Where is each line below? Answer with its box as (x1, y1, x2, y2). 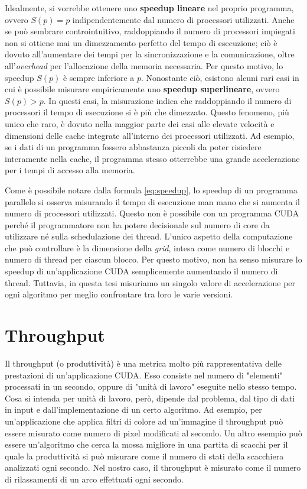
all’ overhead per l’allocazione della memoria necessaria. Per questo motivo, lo (5, 59, 283, 72)
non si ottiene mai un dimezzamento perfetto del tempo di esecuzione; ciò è (5, 36, 277, 48)
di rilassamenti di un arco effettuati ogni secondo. (5, 472, 184, 485)
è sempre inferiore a (63, 71, 135, 83)
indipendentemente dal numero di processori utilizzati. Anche (72, 13, 295, 25)
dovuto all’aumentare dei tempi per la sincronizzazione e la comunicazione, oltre (5, 48, 295, 60)
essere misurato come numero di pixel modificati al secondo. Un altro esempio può (5, 426, 302, 439)
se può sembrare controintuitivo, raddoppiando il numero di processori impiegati (5, 25, 295, 37)
